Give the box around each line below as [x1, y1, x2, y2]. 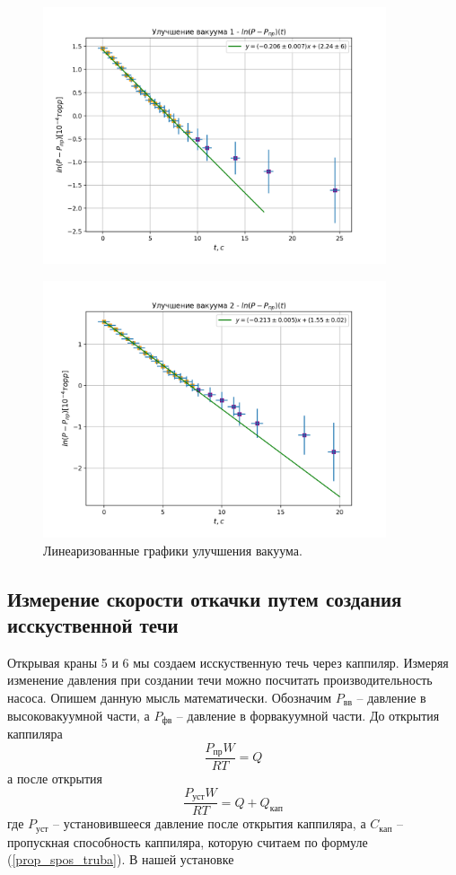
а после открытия [7, 769, 102, 788]
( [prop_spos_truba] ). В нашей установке [7, 850, 234, 869]
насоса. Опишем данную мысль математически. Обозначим [7, 687, 332, 706]
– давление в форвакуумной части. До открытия [176, 705, 440, 724]
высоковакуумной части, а [7, 705, 150, 724]
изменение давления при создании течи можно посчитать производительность [7, 670, 433, 689]
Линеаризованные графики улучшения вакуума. [43, 540, 303, 559]
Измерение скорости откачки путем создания [7, 584, 402, 612]
